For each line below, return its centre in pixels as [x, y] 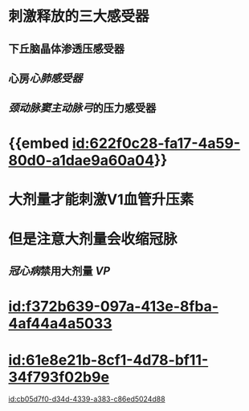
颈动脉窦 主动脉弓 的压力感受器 [82, 108]
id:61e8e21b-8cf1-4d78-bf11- [108, 360]
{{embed [39, 143]
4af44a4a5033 [60, 323]
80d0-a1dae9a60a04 [82, 160]
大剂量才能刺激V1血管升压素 [101, 199]
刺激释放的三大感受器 [79, 16]
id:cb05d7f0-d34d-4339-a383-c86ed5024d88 [87, 399]
